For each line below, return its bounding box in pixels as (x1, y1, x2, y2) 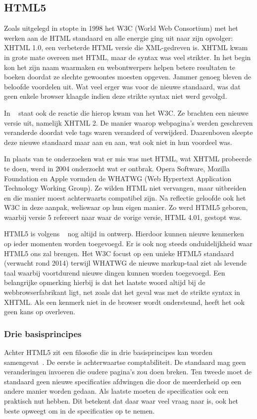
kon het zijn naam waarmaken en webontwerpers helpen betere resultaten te (4, 62, 235, 72)
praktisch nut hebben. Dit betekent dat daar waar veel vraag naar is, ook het (4, 396, 239, 406)
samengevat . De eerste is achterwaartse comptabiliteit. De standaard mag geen (4, 356, 246, 367)
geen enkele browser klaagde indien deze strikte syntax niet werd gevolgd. (4, 91, 227, 101)
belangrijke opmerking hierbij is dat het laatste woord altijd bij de (4, 277, 206, 287)
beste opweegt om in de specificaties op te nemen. (4, 405, 155, 416)
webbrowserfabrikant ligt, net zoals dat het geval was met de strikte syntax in (4, 287, 240, 297)
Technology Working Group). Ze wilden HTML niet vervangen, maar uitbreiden (4, 183, 247, 193)
